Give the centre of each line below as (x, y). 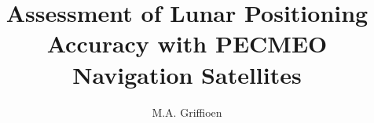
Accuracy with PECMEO (187, 43)
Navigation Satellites (187, 74)
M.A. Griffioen (187, 112)
